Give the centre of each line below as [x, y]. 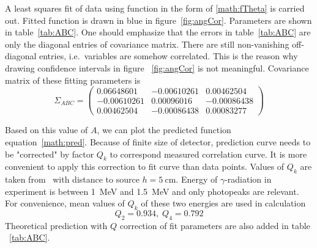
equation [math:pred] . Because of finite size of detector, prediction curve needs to [158, 141]
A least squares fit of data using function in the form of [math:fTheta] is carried [155, 8]
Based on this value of [47, 130]
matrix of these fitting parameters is [73, 80]
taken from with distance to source [72, 179]
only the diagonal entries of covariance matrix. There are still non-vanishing [147, 44]
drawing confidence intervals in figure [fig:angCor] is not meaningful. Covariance [157, 67]
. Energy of [197, 179]
